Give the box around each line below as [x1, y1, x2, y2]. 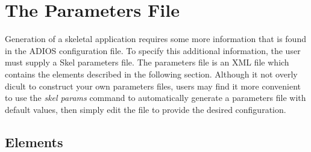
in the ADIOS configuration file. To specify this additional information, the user [5, 44, 301, 56]
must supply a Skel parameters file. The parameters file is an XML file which [5, 56, 289, 68]
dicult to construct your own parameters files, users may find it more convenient [5, 79, 301, 92]
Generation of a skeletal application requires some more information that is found [5, 32, 306, 45]
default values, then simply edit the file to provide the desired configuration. [5, 103, 286, 115]
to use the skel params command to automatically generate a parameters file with [5, 91, 306, 104]
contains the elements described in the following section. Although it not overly [5, 67, 298, 80]
